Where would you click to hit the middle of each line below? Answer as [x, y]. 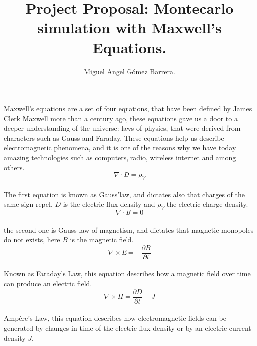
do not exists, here [32, 239]
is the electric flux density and [109, 204]
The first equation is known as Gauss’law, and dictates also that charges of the [124, 194]
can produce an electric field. [48, 284]
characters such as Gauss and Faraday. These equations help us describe [114, 137]
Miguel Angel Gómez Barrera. [129, 71]
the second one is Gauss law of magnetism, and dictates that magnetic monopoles [129, 229]
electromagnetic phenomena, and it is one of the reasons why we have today [120, 147]
